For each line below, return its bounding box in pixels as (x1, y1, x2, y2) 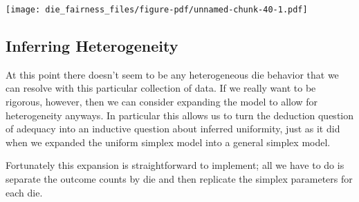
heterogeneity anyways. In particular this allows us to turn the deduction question (6, 108, 354, 122)
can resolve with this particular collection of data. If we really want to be (6, 81, 316, 95)
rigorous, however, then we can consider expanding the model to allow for (6, 94, 318, 109)
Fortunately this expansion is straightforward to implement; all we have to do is (6, 158, 344, 172)
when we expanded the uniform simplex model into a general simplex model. (6, 134, 331, 149)
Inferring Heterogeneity (6, 35, 178, 57)
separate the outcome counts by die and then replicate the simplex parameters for (6, 172, 353, 186)
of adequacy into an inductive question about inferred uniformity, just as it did (6, 121, 340, 136)
